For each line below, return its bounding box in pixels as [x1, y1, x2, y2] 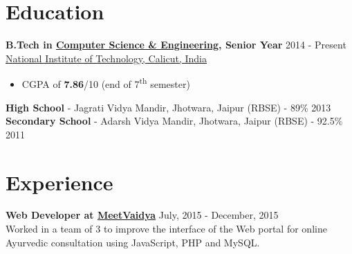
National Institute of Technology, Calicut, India [6, 51, 207, 65]
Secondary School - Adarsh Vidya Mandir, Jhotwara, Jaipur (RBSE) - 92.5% [6, 114, 343, 128]
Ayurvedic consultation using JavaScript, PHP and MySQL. [6, 235, 260, 249]
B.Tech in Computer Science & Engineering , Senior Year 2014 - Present [6, 37, 346, 52]
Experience [6, 167, 113, 196]
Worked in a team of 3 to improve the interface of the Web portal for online [6, 221, 327, 236]
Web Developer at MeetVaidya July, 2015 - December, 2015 [6, 208, 279, 222]
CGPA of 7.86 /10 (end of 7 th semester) [21, 75, 190, 91]
